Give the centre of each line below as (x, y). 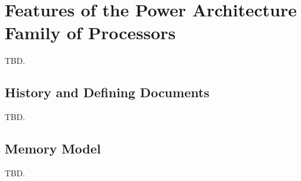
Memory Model (53, 148)
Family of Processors (90, 33)
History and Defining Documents (107, 92)
